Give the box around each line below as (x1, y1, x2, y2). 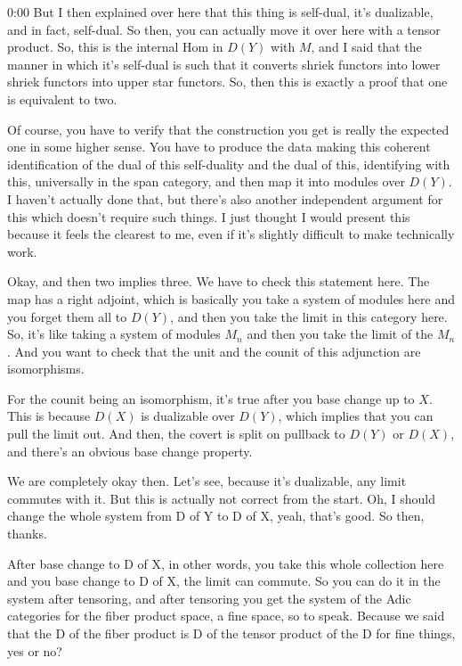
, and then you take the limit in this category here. (170, 307, 448, 325)
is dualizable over (141, 407, 235, 425)
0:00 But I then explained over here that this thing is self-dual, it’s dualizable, (7, 3, 434, 21)
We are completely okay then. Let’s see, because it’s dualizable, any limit (7, 472, 407, 490)
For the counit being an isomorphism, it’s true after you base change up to (7, 389, 415, 407)
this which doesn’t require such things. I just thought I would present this (7, 207, 410, 226)
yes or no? (7, 641, 62, 660)
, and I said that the (311, 37, 422, 56)
